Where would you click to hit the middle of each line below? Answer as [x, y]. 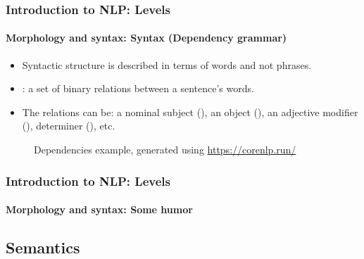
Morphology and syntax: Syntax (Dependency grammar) [146, 38]
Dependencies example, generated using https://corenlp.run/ [165, 150]
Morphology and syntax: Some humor [99, 209]
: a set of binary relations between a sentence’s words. [138, 88]
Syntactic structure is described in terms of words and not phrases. [167, 64]
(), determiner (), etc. [69, 126]
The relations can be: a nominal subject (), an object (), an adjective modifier [190, 112]
